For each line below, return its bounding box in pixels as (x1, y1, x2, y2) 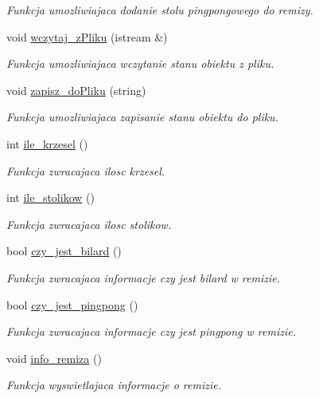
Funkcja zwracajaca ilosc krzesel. (6, 162, 165, 179)
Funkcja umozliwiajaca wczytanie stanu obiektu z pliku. (6, 55, 274, 72)
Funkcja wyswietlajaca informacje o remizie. (6, 376, 222, 393)
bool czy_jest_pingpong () (6, 296, 138, 313)
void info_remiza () (6, 349, 102, 366)
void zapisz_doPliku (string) (6, 81, 146, 98)
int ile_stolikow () (6, 189, 95, 206)
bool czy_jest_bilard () (6, 242, 122, 259)
